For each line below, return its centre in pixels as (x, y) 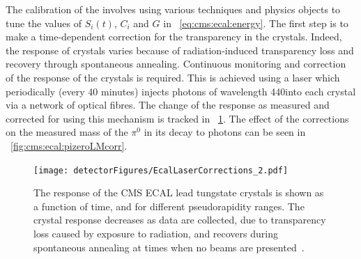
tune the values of (44, 23)
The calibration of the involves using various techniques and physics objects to (173, 9)
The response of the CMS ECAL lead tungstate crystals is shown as (179, 193)
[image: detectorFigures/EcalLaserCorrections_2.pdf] (161, 170)
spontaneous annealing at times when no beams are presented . (169, 247)
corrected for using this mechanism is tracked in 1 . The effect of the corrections (177, 118)
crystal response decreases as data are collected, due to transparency (180, 220)
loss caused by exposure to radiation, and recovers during (156, 233)
